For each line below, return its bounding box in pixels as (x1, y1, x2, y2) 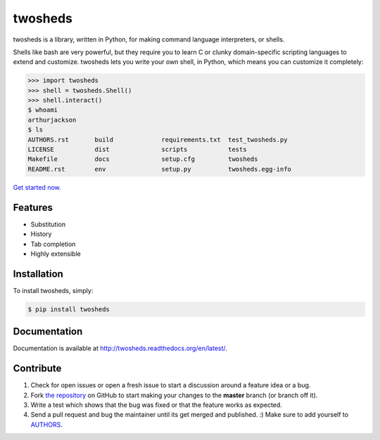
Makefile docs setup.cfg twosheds (27, 155, 258, 163)
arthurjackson (27, 116, 77, 124)
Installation (13, 268, 63, 280)
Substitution (30, 220, 66, 228)
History (30, 230, 52, 238)
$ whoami (27, 106, 58, 114)
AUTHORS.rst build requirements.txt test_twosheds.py (27, 136, 288, 143)
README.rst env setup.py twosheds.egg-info (27, 165, 292, 173)
